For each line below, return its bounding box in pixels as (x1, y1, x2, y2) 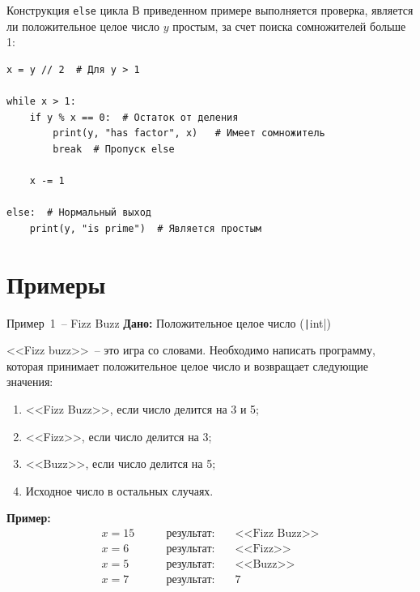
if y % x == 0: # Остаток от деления (29, 111, 239, 123)
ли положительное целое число (6, 17, 159, 34)
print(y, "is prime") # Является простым (29, 222, 261, 234)
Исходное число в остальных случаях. (25, 482, 214, 499)
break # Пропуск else (53, 143, 175, 155)
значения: (6, 373, 53, 390)
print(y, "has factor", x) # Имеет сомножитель (53, 127, 325, 139)
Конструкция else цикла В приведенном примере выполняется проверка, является (6, 2, 414, 18)
